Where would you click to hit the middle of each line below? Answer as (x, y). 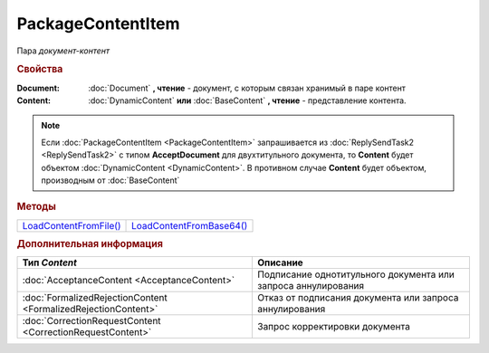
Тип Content (49, 262)
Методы (36, 206)
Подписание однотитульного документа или (356, 274)
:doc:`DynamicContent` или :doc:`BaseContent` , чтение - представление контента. (247, 100)
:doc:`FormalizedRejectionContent (95, 298)
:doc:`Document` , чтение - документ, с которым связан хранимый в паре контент (247, 88)
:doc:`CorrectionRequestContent (92, 321)
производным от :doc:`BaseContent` (110, 180)
